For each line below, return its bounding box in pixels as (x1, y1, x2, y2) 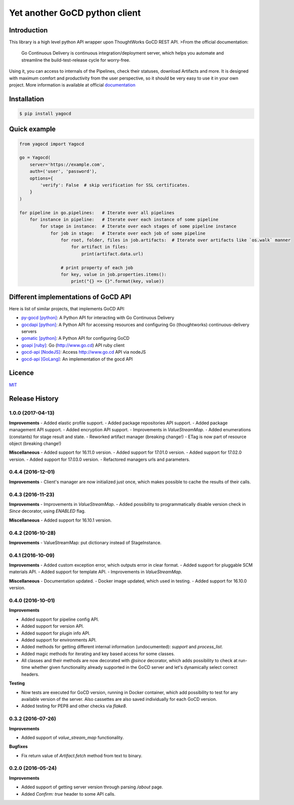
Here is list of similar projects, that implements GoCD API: (9, 305, 125, 311)
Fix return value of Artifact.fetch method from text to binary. (21, 752, 143, 758)
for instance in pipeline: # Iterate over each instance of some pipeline (29, 217, 219, 222)
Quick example (9, 125, 56, 134)
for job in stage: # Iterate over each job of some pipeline (50, 230, 206, 236)
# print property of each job (60, 265, 133, 270)
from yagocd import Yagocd (19, 141, 84, 147)
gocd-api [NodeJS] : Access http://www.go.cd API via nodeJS (21, 349, 146, 355)
